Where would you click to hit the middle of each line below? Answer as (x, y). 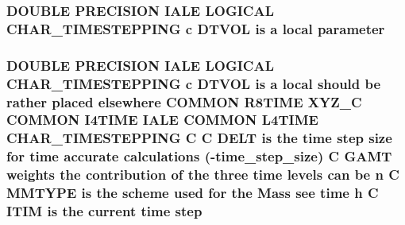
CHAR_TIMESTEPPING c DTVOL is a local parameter (196, 28)
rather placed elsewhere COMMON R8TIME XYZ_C (184, 101)
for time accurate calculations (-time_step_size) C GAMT (199, 156)
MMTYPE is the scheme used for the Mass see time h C (193, 193)
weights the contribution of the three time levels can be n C (203, 175)
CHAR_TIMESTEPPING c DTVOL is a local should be (194, 83)
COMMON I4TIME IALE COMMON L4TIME (162, 120)
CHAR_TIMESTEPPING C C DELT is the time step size (199, 138)
